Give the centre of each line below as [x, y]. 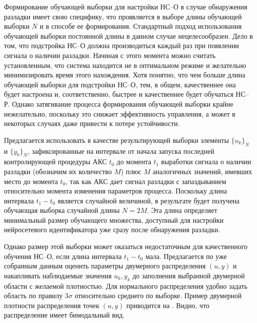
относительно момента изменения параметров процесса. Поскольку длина [116, 191]
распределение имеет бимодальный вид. [64, 315]
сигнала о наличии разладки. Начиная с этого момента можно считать [110, 55]
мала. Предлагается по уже [186, 256]
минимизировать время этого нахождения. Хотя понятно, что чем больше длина [125, 75]
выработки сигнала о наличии [206, 161]
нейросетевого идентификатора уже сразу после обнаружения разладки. [112, 229]
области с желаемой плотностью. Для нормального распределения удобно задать [126, 286]
